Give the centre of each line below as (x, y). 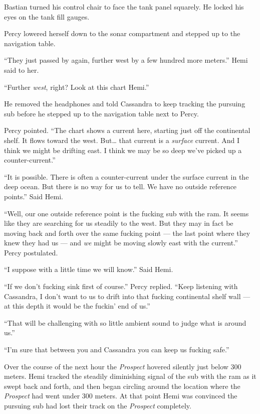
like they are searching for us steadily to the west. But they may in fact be (119, 223)
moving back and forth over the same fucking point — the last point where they (127, 233)
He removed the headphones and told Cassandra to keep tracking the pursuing (125, 104)
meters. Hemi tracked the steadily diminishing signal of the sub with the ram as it (130, 376)
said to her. (22, 70)
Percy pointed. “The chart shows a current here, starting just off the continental (127, 130)
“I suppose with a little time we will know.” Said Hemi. (89, 269)
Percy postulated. (31, 252)
